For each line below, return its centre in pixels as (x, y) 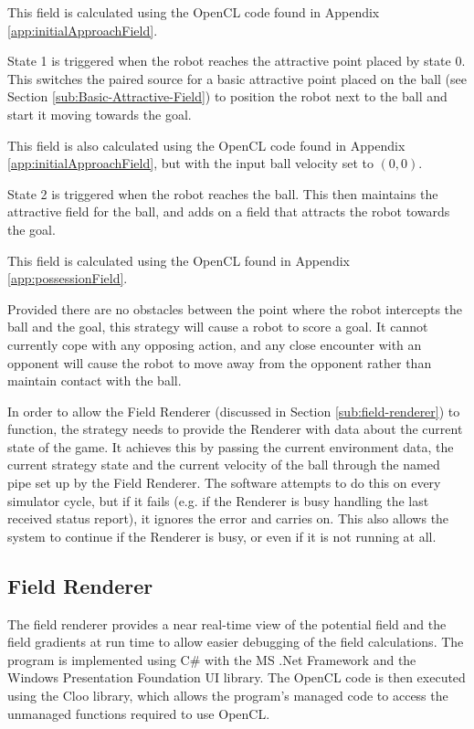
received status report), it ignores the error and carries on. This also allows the (228, 518)
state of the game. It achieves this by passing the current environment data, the (231, 446)
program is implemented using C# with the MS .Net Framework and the (212, 659)
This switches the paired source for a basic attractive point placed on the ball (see (237, 78)
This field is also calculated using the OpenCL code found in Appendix (206, 145)
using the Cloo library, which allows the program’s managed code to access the (228, 696)
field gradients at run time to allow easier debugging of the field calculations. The (236, 642)
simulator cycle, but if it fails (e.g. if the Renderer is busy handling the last (218, 500)
